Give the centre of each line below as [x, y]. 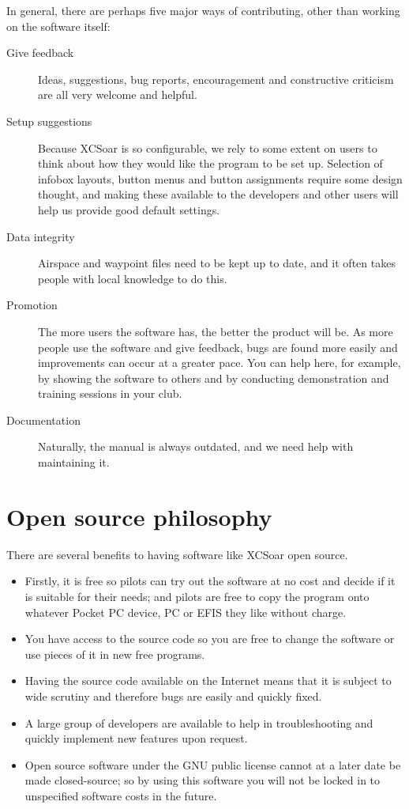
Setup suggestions [49, 121]
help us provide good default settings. [129, 209]
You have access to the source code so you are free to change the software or [210, 639]
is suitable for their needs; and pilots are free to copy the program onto [197, 596]
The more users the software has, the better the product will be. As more [216, 331]
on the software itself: [58, 26]
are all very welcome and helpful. [118, 95]
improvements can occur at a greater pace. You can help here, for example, [220, 363]
